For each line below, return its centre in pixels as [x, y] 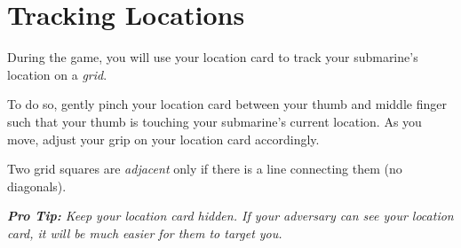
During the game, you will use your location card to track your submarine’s [213, 57]
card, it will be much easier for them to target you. [145, 232]
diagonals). [37, 186]
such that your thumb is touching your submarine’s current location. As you [215, 121]
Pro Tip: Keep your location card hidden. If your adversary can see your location [230, 216]
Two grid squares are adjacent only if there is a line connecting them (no [205, 169]
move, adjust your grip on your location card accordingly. [163, 139]
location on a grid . [57, 74]
